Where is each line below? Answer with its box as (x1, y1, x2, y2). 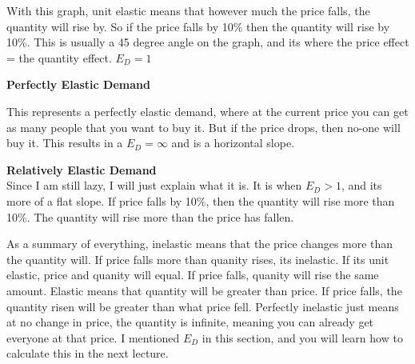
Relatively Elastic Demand (6, 161, 157, 178)
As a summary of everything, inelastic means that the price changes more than (6, 235, 393, 252)
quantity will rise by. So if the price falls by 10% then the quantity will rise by (6, 18, 390, 34)
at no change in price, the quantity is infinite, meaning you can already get (6, 314, 374, 330)
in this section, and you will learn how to (202, 329, 403, 346)
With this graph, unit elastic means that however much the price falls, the (6, 2, 370, 18)
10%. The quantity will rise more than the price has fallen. (6, 208, 294, 225)
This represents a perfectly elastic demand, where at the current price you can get (6, 102, 409, 119)
